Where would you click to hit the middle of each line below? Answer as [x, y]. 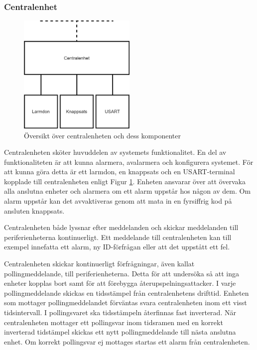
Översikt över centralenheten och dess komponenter [102, 135]
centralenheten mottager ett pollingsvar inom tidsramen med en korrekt [114, 322]
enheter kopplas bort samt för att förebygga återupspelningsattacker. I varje [120, 283]
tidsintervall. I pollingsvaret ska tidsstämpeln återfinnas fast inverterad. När [120, 312]
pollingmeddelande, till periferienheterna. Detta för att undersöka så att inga [122, 273]
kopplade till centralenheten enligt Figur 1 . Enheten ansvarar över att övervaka [125, 181]
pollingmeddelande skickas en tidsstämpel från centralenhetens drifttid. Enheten [127, 292]
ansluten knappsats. [34, 210]
